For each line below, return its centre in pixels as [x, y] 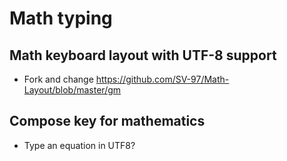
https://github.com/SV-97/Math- [162, 79]
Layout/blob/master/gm [72, 90]
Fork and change [58, 79]
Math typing [61, 18]
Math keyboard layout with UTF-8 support [143, 55]
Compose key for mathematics [107, 121]
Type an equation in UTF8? [79, 145]
